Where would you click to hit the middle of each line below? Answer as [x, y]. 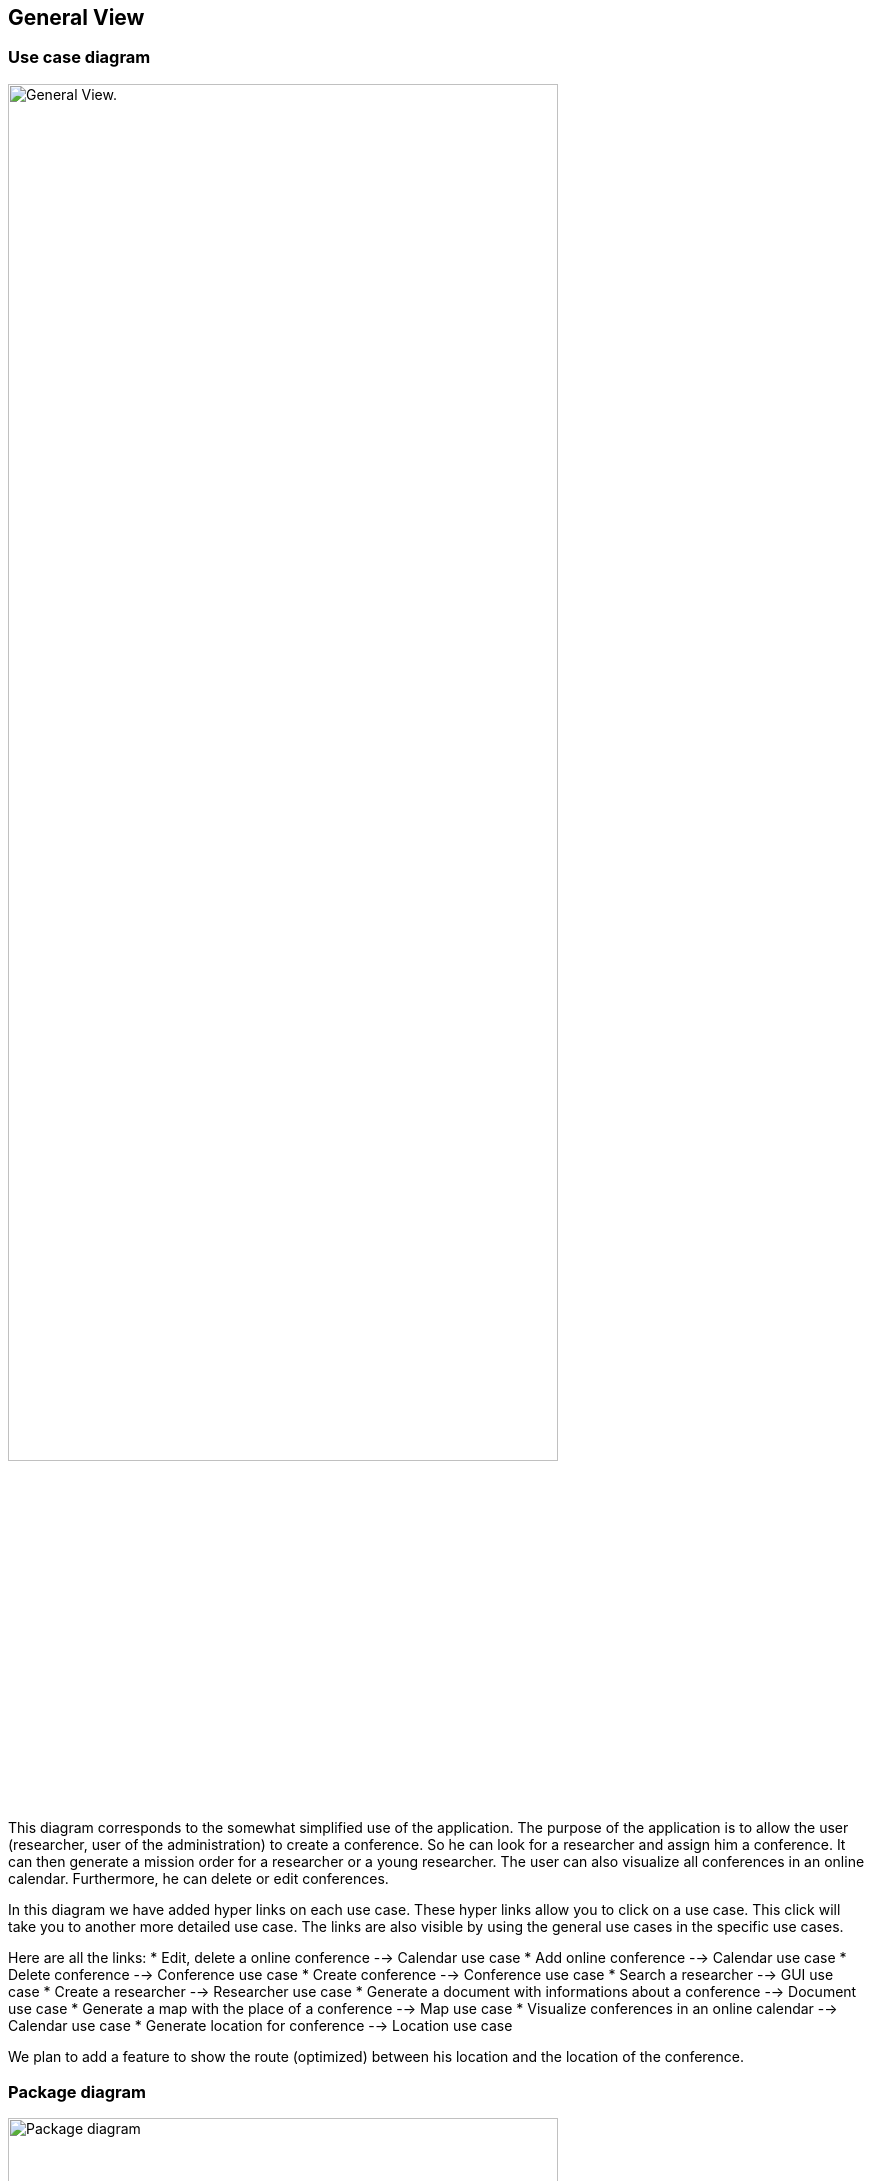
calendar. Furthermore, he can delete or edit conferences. [198, 1879]
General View [76, 17]
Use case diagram [79, 57]
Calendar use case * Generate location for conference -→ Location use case [260, 2026]
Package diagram [77, 2091]
